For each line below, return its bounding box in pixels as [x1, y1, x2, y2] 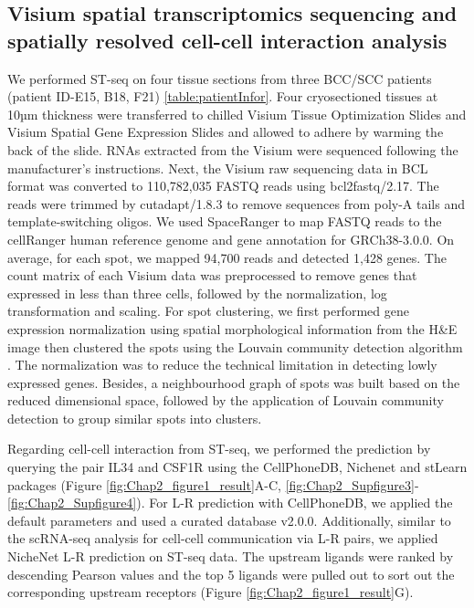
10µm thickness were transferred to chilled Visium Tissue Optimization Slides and [7, 104, 467, 123]
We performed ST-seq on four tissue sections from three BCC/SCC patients [7, 68, 432, 88]
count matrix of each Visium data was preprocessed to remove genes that [7, 266, 417, 285]
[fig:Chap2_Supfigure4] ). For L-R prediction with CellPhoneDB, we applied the [7, 493, 453, 512]
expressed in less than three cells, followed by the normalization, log [7, 283, 387, 302]
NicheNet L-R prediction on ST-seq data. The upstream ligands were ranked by [7, 547, 454, 566]
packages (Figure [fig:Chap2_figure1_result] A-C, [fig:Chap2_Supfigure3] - [7, 475, 419, 494]
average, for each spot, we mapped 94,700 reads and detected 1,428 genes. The [7, 247, 447, 267]
